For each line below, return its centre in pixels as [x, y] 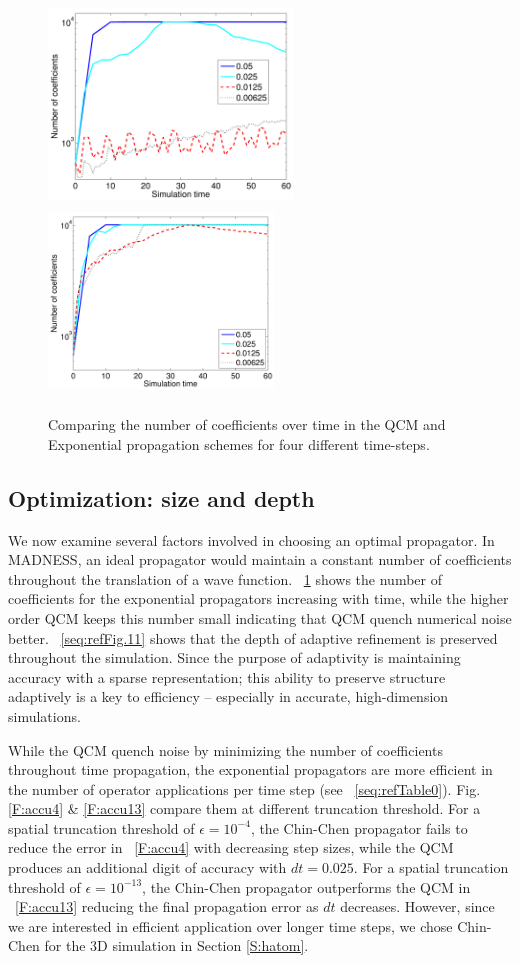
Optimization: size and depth [161, 497]
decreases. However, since [417, 906]
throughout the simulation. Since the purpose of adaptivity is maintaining [234, 657]
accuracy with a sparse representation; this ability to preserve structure [227, 676]
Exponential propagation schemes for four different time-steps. [239, 443]
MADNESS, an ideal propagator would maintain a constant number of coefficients [260, 559]
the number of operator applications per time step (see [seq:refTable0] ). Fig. [244, 788]
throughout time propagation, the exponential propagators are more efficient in [250, 769]
